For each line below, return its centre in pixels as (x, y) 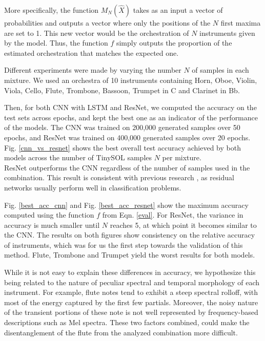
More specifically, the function (52, 10)
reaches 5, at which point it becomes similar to (183, 225)
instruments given (227, 33)
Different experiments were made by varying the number (93, 70)
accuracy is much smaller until (52, 225)
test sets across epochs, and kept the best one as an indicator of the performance (131, 117)
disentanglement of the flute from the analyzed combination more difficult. (121, 332)
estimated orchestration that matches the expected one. (91, 52)
